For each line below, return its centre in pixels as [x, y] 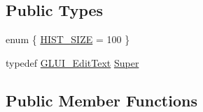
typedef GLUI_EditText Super [72, 62]
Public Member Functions [101, 100]
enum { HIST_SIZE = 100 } [68, 39]
